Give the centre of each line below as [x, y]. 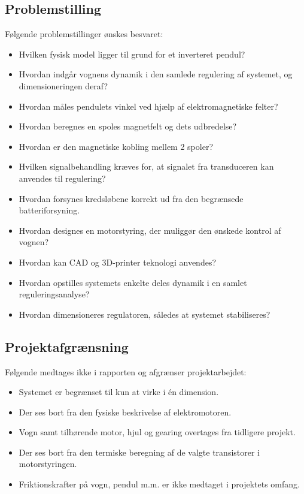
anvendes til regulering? [62, 178]
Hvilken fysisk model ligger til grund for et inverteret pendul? [132, 54]
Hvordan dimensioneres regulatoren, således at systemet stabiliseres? [145, 314]
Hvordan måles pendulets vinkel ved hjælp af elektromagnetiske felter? [148, 106]
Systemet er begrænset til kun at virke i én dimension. [119, 392]
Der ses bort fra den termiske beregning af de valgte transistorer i [139, 452]
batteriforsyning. [49, 210]
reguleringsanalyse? [54, 294]
